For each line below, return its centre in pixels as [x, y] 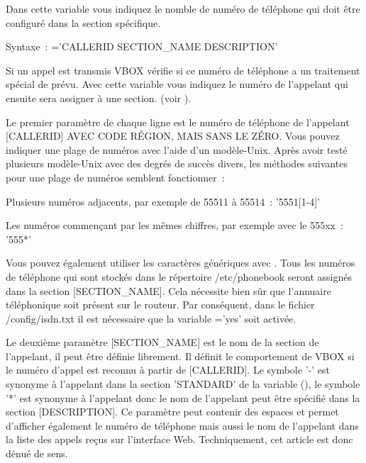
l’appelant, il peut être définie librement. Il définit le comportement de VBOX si [180, 356]
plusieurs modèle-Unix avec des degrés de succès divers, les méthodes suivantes [177, 163]
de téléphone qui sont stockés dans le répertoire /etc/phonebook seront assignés [179, 276]
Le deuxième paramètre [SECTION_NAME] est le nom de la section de [162, 342]
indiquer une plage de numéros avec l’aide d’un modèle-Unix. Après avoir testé [177, 149]
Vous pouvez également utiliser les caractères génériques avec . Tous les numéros [181, 263]
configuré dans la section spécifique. [83, 22]
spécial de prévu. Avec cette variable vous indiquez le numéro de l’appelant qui [177, 84]
